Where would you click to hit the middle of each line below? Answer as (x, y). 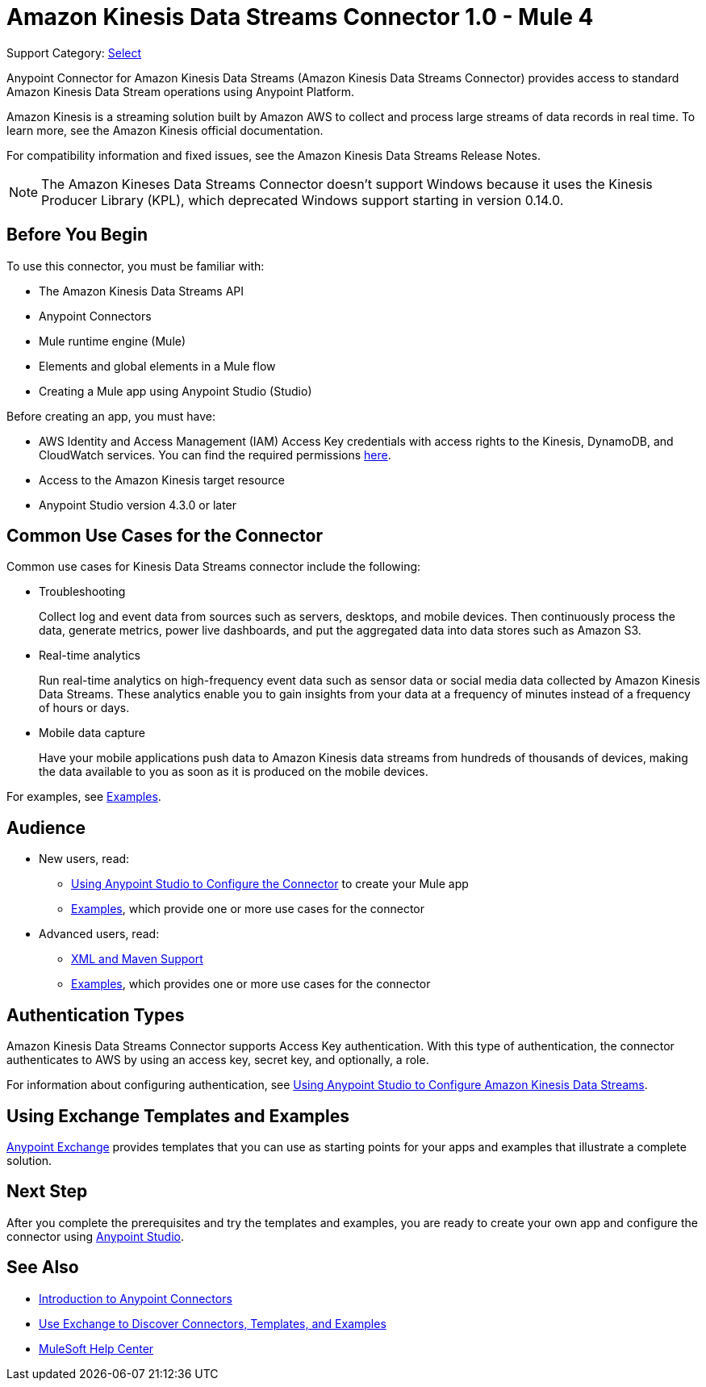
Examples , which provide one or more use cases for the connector (248, 909)
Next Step (47, 1192)
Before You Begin (77, 235)
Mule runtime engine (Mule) (113, 341)
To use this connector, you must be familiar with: (136, 266)
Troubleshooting (82, 592)
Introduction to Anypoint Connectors (136, 1298)
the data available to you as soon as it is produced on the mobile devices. (234, 772)
